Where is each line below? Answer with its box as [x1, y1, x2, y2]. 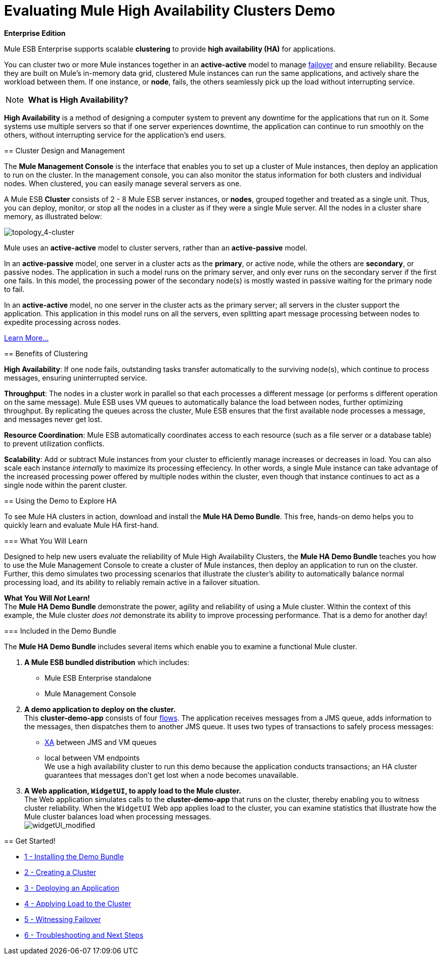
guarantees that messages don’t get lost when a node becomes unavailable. [45, 770, 298, 779]
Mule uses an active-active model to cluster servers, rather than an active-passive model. [4, 243, 307, 252]
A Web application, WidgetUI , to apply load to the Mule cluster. [24, 786, 241, 795]
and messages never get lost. [4, 414, 102, 424]
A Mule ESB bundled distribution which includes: [24, 657, 190, 666]
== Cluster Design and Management [4, 146, 125, 155]
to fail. [4, 284, 25, 294]
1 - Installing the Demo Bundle [24, 852, 124, 861]
